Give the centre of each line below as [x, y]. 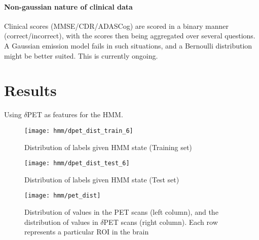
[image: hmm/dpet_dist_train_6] [79, 131]
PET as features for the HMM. [75, 114]
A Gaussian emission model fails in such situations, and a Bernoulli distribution [128, 45]
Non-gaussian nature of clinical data [68, 6]
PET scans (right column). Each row [161, 222]
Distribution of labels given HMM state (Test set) [102, 179]
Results [30, 90]
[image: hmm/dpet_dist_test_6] [77, 163]
